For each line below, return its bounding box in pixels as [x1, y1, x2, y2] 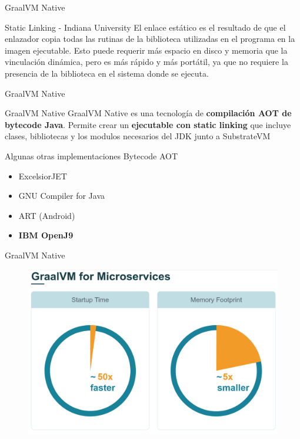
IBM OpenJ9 [18, 229, 74, 241]
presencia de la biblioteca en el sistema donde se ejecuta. [5, 67, 209, 79]
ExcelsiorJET [18, 169, 67, 182]
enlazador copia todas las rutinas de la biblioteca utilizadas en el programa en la [5, 32, 295, 45]
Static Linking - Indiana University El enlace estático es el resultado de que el [5, 21, 286, 33]
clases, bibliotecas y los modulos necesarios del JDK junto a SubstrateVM [5, 130, 271, 142]
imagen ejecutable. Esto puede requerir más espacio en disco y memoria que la [5, 44, 288, 56]
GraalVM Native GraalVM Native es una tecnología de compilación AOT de [5, 107, 292, 119]
